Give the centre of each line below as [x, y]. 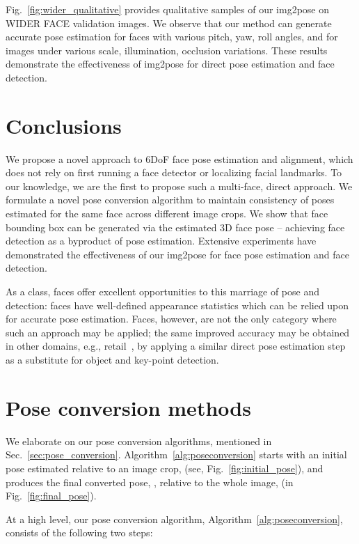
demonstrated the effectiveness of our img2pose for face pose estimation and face [178, 254]
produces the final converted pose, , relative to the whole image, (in [150, 482]
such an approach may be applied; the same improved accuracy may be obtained [178, 332]
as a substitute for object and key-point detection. [112, 359]
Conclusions [64, 125]
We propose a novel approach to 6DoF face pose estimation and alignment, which [179, 158]
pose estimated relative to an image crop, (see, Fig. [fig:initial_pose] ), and [165, 468]
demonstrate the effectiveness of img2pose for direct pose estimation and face [170, 64]
